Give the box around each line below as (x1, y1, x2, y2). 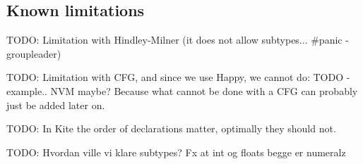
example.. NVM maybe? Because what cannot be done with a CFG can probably (6, 83, 358, 98)
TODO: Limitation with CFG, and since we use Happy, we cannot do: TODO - (6, 70, 350, 84)
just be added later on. (6, 97, 105, 112)
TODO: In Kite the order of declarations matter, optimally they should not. (6, 121, 336, 136)
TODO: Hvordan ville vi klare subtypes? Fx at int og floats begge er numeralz (6, 144, 346, 159)
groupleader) (6, 46, 61, 61)
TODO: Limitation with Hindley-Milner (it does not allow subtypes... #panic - (6, 32, 349, 47)
